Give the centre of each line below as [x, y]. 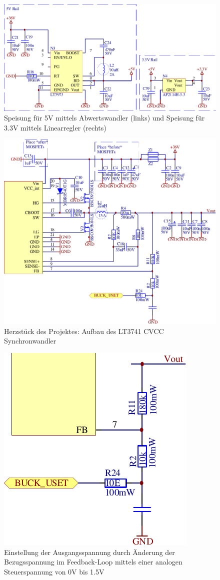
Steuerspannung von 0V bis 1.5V [54, 571]
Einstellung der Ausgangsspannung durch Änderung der [89, 552]
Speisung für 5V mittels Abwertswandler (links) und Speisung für [104, 118]
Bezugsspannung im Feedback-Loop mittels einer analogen [93, 562]
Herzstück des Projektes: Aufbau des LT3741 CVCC [84, 331]
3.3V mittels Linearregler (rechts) [55, 127]
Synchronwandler [30, 341]
